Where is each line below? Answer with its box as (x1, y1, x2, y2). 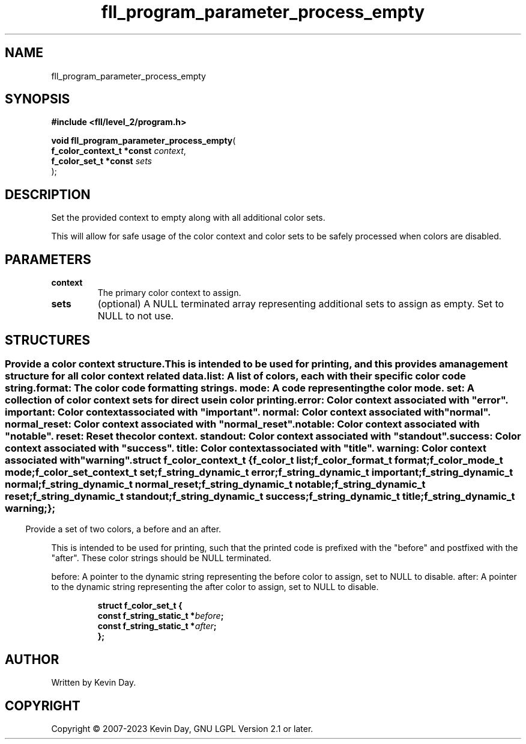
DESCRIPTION (5, 186, 91, 202)
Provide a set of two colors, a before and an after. (25, 524, 222, 535)
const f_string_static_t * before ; (97, 610, 224, 621)
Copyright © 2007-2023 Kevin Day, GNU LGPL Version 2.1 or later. (51, 724, 313, 734)
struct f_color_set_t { (97, 600, 183, 611)
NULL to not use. (97, 310, 174, 322)
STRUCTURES (5, 332, 90, 348)
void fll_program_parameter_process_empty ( (51, 135, 236, 146)
